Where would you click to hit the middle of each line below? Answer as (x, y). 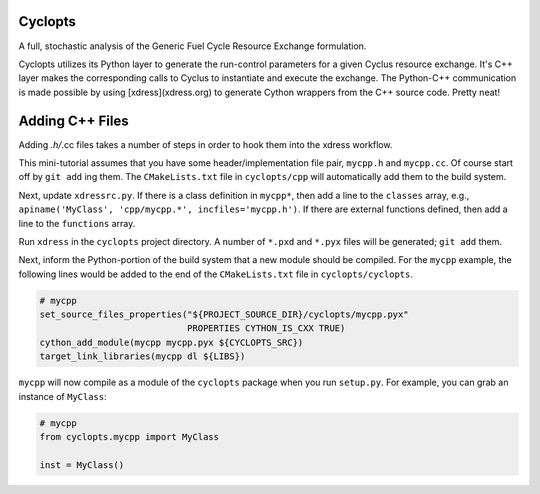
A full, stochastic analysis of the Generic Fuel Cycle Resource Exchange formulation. (192, 46)
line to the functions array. (77, 223)
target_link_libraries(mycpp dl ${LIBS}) (142, 356)
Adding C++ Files (73, 120)
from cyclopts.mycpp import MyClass (129, 437)
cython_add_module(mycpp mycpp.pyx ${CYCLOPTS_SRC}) (171, 342)
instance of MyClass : (62, 396)
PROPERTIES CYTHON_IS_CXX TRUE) (266, 328)
